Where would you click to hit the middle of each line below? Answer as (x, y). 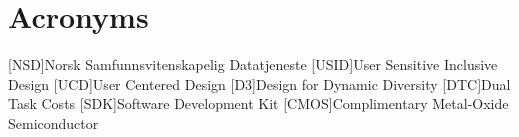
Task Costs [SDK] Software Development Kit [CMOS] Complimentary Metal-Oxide (258, 103)
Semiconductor (53, 122)
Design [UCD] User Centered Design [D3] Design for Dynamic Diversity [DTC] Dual (259, 83)
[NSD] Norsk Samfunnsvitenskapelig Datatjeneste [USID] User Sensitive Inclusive (253, 64)
